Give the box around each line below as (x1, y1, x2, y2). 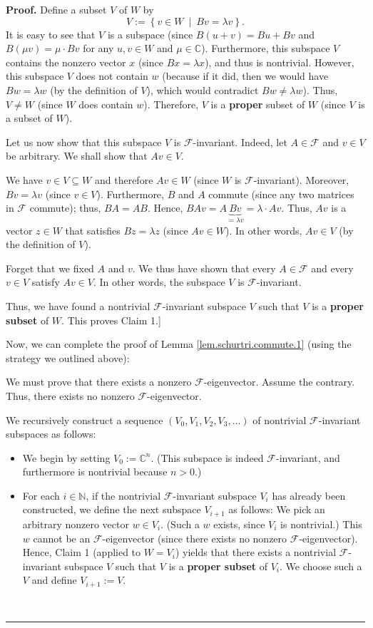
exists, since (213, 516, 265, 531)
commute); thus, (29, 200, 101, 215)
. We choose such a (279, 558, 362, 573)
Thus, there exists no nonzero (6, 388, 135, 403)
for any (83, 41, 114, 56)
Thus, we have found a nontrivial (6, 298, 150, 313)
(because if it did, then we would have (162, 68, 329, 83)
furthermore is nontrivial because (22, 464, 168, 479)
